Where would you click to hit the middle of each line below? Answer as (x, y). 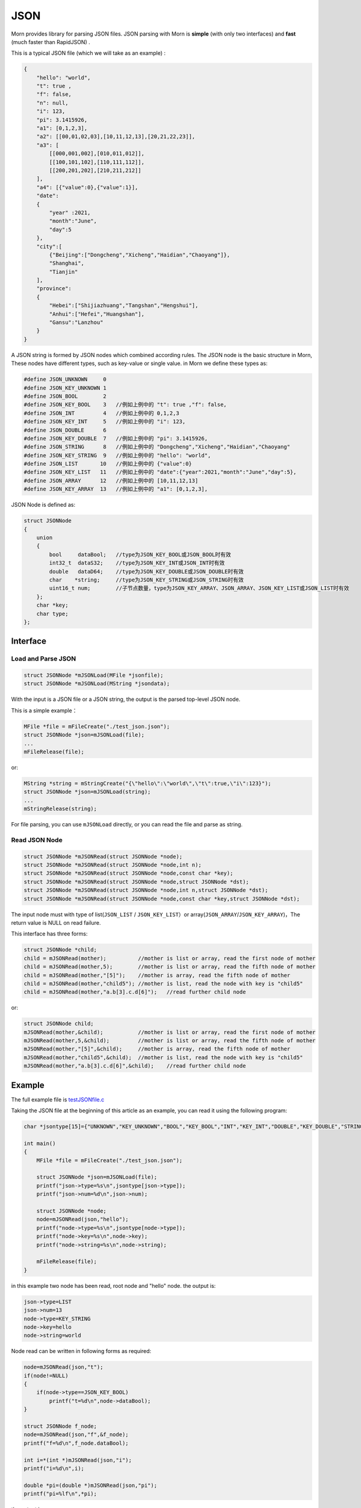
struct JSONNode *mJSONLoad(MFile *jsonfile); (94, 675)
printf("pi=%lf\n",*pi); (60, 1494)
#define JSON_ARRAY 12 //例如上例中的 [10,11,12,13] (111, 480)
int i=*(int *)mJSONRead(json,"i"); (78, 1460)
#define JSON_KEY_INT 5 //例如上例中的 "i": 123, (105, 422)
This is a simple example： (44, 710)
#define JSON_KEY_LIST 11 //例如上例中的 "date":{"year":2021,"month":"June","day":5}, (160, 472)
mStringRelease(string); (60, 809)
